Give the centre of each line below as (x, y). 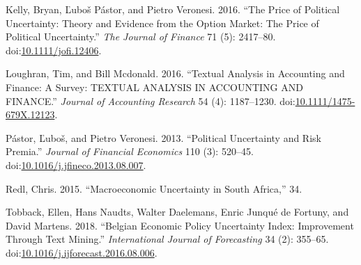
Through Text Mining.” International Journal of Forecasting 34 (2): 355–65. (167, 239)
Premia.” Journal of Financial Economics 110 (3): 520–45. (130, 151)
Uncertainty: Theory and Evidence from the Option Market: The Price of (162, 23)
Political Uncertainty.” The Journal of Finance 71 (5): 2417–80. (141, 37)
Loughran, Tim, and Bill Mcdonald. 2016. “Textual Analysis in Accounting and (175, 73)
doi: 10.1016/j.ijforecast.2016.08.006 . (82, 252)
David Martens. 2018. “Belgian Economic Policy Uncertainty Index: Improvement (180, 225)
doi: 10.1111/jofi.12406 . (54, 50)
